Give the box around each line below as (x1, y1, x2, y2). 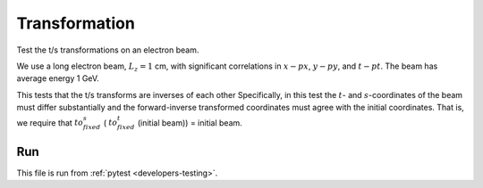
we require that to (16, 117, 84, 128)
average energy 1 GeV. (16, 73, 100, 84)
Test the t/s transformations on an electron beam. (16, 45, 199, 55)
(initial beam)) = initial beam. (137, 117, 243, 128)
